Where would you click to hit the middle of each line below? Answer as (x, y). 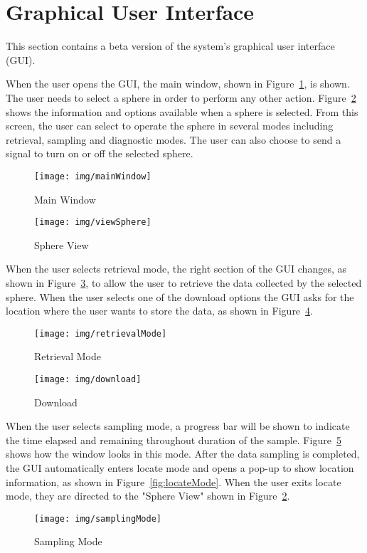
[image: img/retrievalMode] (101, 333)
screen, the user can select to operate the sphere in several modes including (170, 126)
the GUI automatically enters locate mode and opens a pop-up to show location (180, 468)
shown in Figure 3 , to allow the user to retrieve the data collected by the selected (184, 282)
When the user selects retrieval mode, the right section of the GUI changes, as (176, 269)
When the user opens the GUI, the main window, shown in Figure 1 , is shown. (178, 84)
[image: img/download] (88, 379)
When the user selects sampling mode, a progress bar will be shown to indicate (178, 426)
